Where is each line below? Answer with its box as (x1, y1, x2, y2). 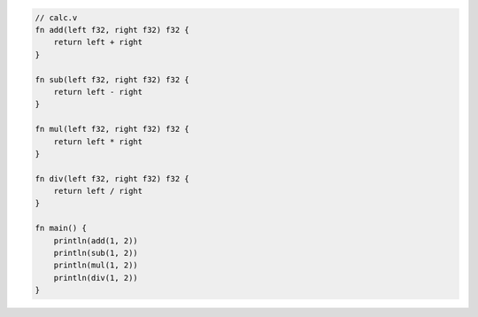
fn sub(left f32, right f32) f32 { (35, 74, 189, 84)
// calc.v (35, 12, 78, 22)
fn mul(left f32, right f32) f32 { (35, 124, 189, 135)
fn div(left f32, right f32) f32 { (35, 174, 189, 183)
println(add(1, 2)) (53, 236, 139, 245)
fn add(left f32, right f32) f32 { (35, 25, 189, 35)
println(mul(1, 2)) (53, 260, 139, 270)
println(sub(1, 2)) (53, 248, 139, 259)
